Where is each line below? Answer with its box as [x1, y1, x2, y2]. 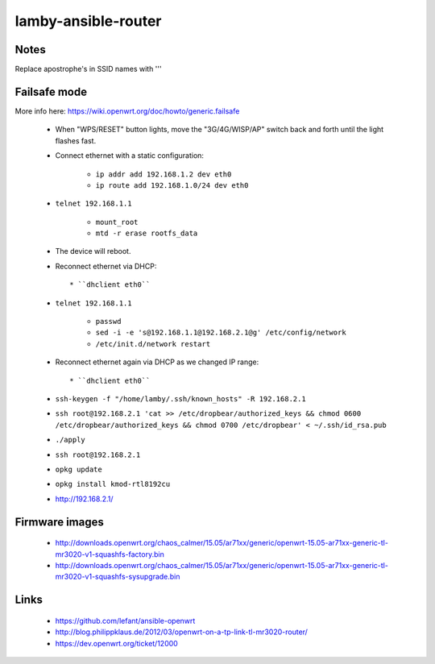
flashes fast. [55, 135, 97, 145]
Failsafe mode [14, 85, 88, 98]
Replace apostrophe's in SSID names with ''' [14, 64, 162, 74]
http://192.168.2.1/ [55, 494, 114, 504]
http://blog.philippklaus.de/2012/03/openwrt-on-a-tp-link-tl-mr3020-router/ [55, 627, 308, 637]
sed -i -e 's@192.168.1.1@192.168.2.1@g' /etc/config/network [95, 328, 346, 338]
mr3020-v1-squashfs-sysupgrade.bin [55, 572, 180, 582]
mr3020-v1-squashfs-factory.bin [55, 549, 164, 559]
